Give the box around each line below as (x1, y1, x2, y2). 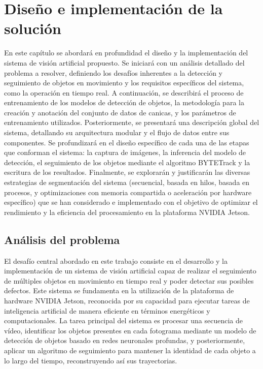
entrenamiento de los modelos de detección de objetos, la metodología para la (4, 97, 244, 108)
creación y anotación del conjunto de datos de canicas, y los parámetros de (4, 107, 236, 117)
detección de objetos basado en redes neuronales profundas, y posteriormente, (4, 335, 245, 346)
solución (4, 18, 61, 39)
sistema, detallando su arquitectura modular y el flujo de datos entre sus (4, 127, 230, 138)
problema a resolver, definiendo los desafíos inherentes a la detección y (4, 67, 223, 78)
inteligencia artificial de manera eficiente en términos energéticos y (4, 305, 210, 316)
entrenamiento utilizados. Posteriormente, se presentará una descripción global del (4, 117, 259, 128)
